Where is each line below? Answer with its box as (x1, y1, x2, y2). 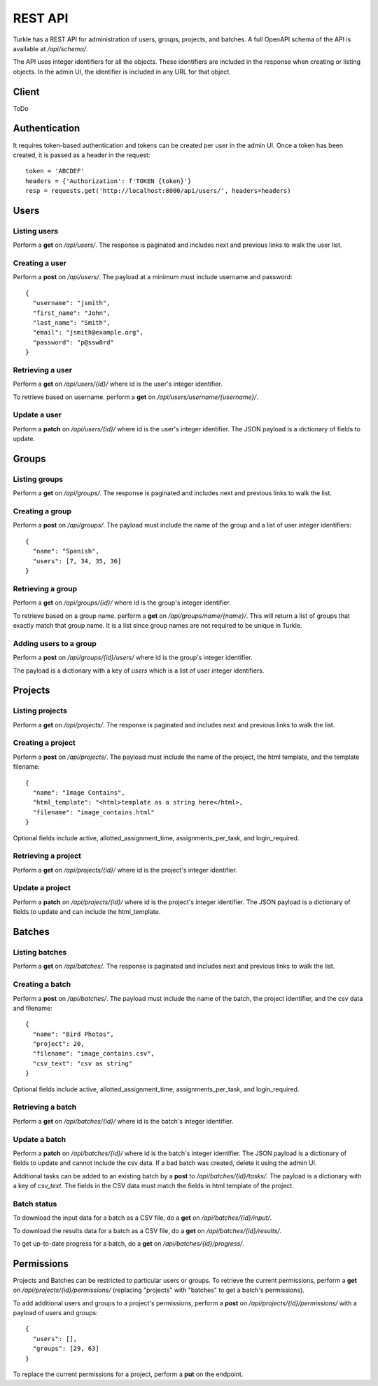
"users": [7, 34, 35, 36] (32, 557, 122, 565)
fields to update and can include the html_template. (13, 908, 161, 916)
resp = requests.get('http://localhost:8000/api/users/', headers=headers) (25, 187, 291, 195)
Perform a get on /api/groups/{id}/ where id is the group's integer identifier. (13, 598, 231, 607)
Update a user (13, 410, 62, 420)
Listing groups (13, 474, 63, 484)
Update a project (13, 883, 71, 893)
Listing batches (13, 947, 67, 957)
